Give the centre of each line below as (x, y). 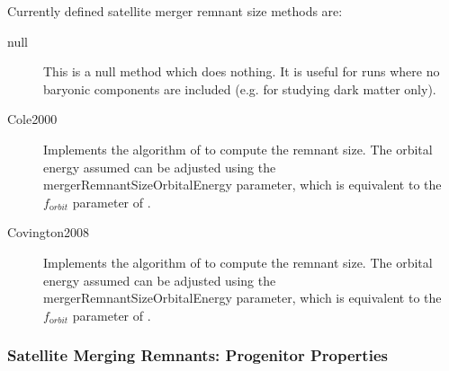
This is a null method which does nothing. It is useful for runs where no (242, 71)
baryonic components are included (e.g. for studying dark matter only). (240, 88)
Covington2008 (49, 232)
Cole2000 (32, 119)
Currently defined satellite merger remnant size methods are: (175, 11)
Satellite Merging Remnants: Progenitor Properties (198, 355)
